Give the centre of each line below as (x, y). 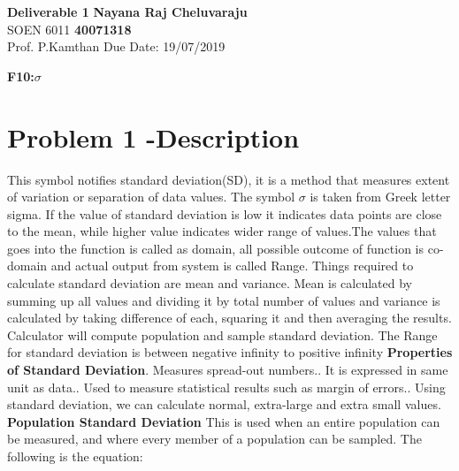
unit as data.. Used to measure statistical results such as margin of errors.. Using (226, 387)
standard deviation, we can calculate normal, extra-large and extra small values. (224, 404)
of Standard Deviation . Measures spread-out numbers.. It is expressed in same (228, 370)
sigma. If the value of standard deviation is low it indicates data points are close (225, 213)
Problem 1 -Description (153, 137)
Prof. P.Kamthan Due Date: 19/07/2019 (116, 46)
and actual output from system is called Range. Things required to (232, 266)
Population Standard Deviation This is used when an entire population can (224, 421)
